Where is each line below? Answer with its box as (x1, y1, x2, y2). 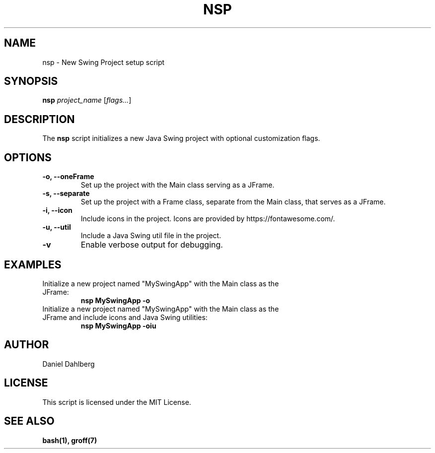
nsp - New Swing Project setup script (42, 58, 165, 66)
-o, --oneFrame (42, 172, 94, 181)
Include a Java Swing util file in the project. (80, 231, 221, 240)
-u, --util (42, 223, 71, 232)
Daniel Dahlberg (42, 359, 95, 368)
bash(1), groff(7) (42, 436, 97, 445)
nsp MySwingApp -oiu (80, 321, 156, 330)
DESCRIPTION (4, 113, 75, 126)
